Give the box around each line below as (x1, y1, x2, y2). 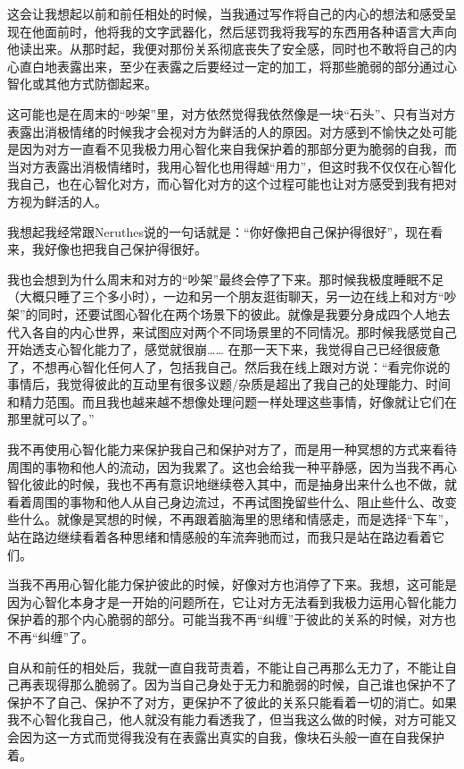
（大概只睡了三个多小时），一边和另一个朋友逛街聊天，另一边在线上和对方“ (7, 287, 444, 306)
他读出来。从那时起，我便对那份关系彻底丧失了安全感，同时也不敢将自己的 (7, 39, 444, 58)
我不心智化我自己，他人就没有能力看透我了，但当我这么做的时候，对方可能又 (7, 710, 457, 729)
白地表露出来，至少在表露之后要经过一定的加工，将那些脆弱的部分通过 (31, 56, 444, 75)
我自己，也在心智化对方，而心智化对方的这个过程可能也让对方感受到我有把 (7, 174, 444, 193)
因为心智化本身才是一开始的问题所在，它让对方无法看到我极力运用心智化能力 (7, 592, 457, 611)
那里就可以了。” (7, 410, 95, 428)
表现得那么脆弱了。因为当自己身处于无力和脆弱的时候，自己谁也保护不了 (31, 675, 457, 694)
